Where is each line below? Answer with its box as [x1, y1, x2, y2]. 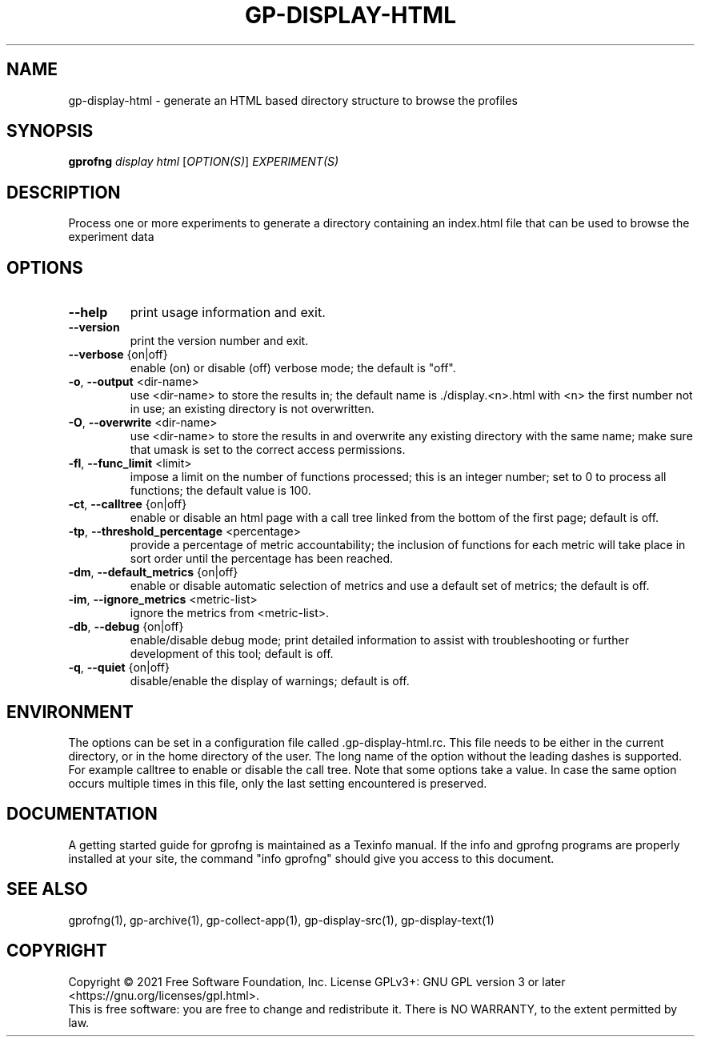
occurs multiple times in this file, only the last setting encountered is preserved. [68, 776, 487, 790]
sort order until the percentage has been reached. [130, 552, 393, 566]
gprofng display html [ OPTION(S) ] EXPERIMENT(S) [68, 154, 339, 169]
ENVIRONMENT [6, 701, 134, 722]
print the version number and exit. [130, 334, 309, 348]
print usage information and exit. [130, 304, 326, 321]
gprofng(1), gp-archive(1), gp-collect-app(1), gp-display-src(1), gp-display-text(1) [68, 913, 495, 927]
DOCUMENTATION [6, 804, 158, 824]
